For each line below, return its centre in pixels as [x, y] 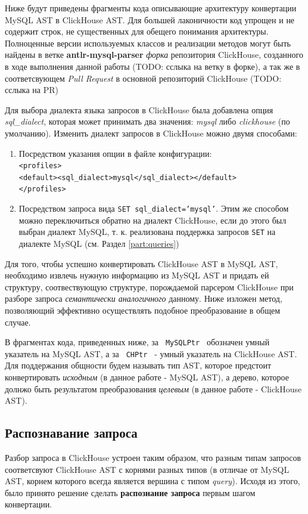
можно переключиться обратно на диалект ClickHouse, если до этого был [153, 220]
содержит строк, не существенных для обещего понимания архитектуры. [137, 31]
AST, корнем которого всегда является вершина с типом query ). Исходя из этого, [153, 481]
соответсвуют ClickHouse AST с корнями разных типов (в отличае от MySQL [147, 469]
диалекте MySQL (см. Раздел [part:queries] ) [99, 243]
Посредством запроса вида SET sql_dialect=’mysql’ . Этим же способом [154, 208]
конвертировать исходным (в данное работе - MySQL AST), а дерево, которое [147, 377]
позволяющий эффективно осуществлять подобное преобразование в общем [143, 310]
